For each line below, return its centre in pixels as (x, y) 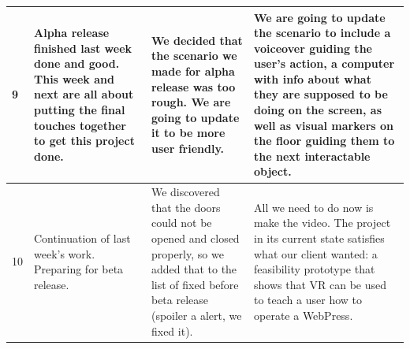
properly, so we (187, 253)
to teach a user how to (308, 300)
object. (273, 171)
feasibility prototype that (315, 269)
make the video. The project (322, 223)
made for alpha (193, 71)
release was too (193, 86)
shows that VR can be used (321, 284)
